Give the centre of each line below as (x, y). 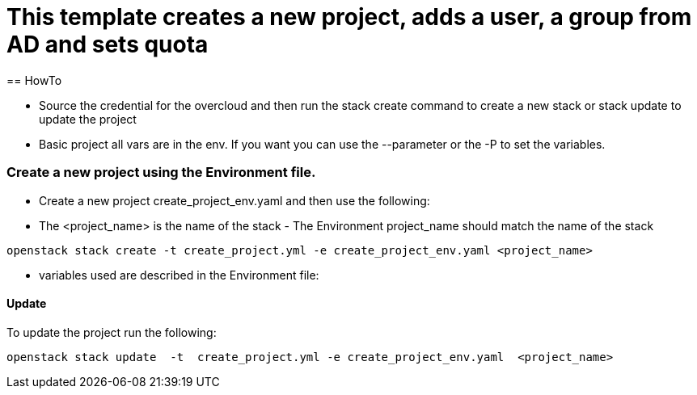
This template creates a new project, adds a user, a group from (349, 17)
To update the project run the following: (112, 332)
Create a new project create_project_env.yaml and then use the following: (234, 200)
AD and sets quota (108, 44)
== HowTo (34, 80)
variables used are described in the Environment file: (179, 275)
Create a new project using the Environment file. (161, 172)
